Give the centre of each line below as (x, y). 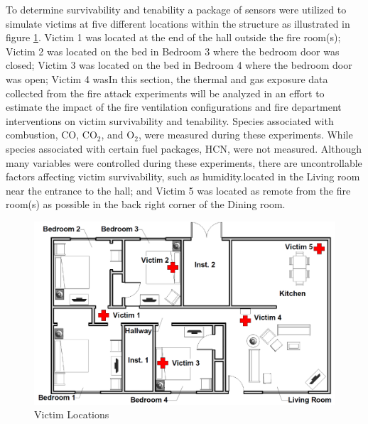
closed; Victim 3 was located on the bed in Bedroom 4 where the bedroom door (179, 65)
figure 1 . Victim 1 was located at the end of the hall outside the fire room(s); (173, 37)
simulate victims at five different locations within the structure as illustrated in (178, 23)
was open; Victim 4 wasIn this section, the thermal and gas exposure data (167, 78)
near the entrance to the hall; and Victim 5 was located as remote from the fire (178, 190)
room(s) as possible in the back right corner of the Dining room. (146, 204)
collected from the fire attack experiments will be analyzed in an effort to (165, 93)
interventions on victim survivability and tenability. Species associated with (170, 120)
